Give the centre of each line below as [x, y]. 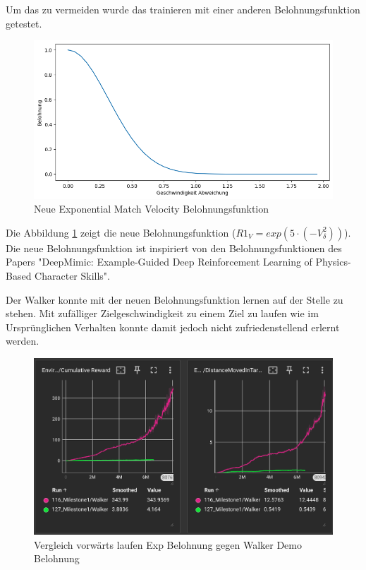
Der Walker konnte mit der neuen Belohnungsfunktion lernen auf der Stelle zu [175, 299]
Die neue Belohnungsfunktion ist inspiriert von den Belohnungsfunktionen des [174, 248]
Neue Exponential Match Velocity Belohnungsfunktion [152, 209]
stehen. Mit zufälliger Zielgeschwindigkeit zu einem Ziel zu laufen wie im [162, 313]
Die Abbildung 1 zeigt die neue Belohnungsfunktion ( [121, 232]
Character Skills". [72, 276]
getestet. [24, 23]
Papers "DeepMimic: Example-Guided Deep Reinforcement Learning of [159, 262]
